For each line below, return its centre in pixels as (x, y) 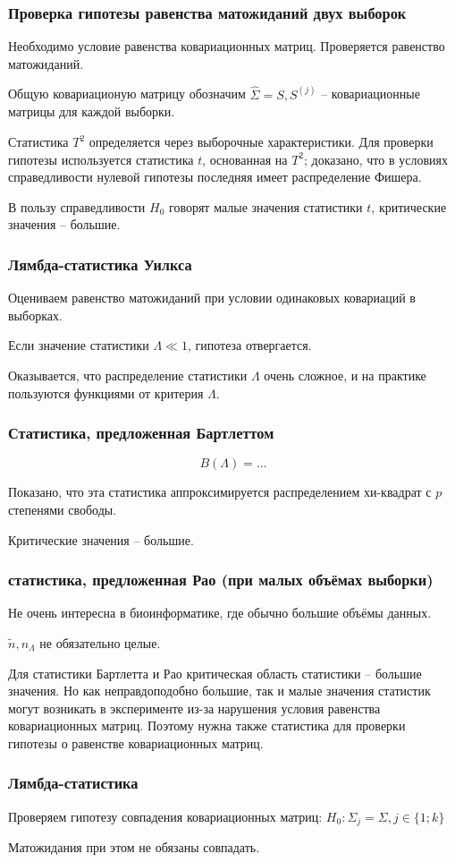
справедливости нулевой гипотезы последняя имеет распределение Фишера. (215, 177)
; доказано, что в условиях (376, 159)
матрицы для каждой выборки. (92, 111)
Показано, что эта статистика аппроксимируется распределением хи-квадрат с (220, 492)
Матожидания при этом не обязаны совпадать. (134, 847)
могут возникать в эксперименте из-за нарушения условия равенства (194, 708)
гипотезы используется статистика (101, 159)
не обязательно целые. (100, 643)
